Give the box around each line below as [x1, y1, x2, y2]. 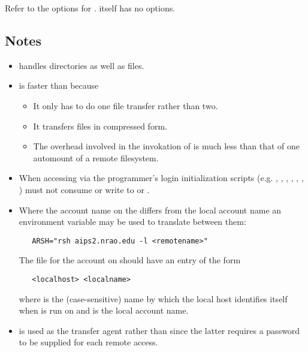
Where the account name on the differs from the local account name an [19, 203, 282, 216]
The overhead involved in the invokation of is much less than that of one [33, 140, 300, 152]
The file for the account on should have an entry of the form [19, 254, 241, 266]
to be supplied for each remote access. [19, 336, 158, 348]
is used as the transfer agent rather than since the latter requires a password [19, 324, 300, 336]
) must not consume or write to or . [19, 183, 150, 195]
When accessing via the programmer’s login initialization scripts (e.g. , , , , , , [19, 172, 304, 184]
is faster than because [19, 79, 99, 92]
